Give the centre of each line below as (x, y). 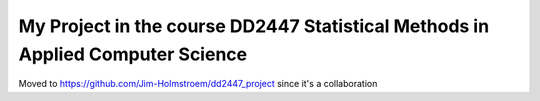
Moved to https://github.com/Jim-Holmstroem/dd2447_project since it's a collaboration (198, 84)
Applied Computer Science (133, 54)
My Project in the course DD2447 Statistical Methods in (254, 26)
